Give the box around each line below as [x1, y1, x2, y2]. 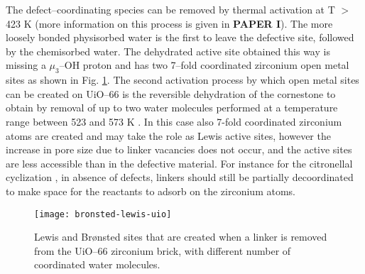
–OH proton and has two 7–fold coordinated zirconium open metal [59, 57, 349, 72]
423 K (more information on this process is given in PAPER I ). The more [6, 16, 333, 31]
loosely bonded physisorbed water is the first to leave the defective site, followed [6, 30, 354, 45]
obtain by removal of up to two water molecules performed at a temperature [6, 100, 338, 115]
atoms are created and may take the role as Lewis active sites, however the [6, 128, 331, 143]
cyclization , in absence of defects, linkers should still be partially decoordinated [6, 170, 354, 185]
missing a [6, 57, 46, 72]
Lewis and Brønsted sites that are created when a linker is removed [34, 229, 327, 244]
